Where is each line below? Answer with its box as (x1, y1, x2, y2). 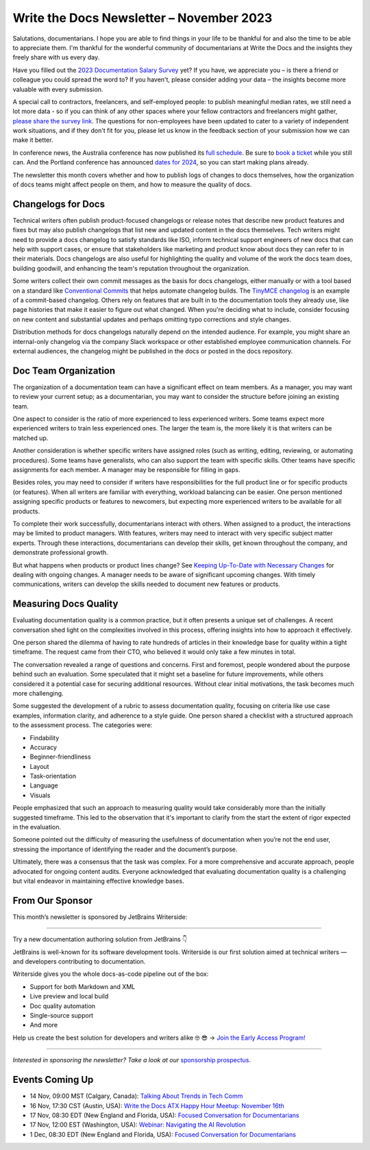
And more (29, 1021, 58, 1029)
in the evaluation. (12, 823, 62, 831)
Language (29, 781, 58, 790)
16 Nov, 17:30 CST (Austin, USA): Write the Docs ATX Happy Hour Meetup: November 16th (29, 1101, 284, 1110)
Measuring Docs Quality (12, 598, 119, 610)
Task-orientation (29, 772, 77, 781)
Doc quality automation (29, 1001, 96, 1010)
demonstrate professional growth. (12, 548, 109, 556)
